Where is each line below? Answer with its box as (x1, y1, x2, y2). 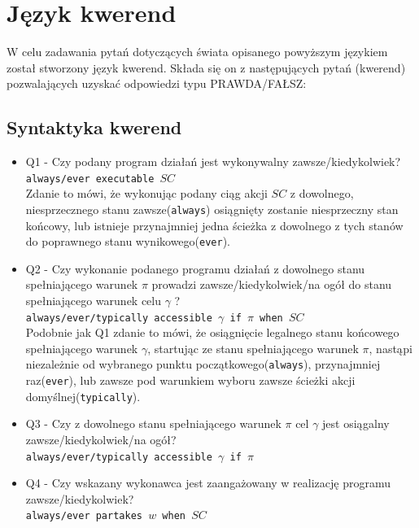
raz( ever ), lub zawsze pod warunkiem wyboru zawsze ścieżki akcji (25, 372, 356, 389)
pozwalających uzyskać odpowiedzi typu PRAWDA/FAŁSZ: (7, 75, 307, 92)
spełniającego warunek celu (25, 292, 162, 309)
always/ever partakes (25, 510, 142, 522)
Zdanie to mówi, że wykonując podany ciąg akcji (25, 185, 268, 202)
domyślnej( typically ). (25, 387, 141, 404)
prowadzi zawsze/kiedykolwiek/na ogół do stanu (151, 276, 392, 293)
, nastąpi (369, 339, 412, 356)
